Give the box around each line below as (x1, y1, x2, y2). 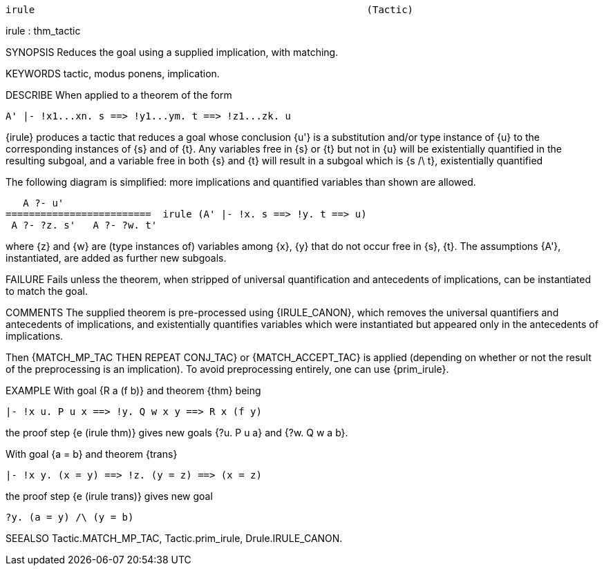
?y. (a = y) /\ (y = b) (6, 512, 134, 523)
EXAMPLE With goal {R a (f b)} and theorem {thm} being (6, 385, 261, 396)
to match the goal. (6, 285, 88, 297)
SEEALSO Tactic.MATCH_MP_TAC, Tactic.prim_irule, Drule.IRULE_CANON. (6, 532, 343, 544)
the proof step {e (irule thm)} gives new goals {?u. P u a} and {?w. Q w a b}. (6, 427, 348, 438)
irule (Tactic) (6, 4, 414, 15)
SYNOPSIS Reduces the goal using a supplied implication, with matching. (6, 46, 339, 58)
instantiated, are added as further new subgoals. (6, 252, 227, 264)
